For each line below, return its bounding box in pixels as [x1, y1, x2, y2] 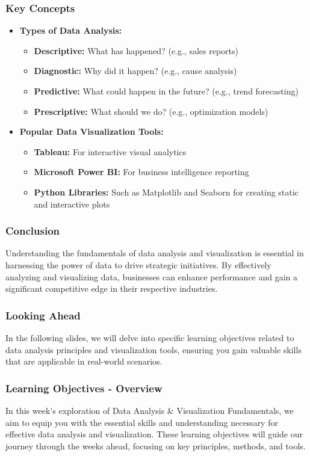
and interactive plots [34, 197, 110, 210]
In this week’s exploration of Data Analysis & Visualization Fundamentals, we [5, 404, 294, 416]
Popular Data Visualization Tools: [19, 125, 164, 138]
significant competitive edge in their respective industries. [5, 282, 218, 295]
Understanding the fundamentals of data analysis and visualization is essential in [5, 247, 304, 259]
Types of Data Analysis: [19, 24, 122, 37]
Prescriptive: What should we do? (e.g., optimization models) [34, 105, 268, 117]
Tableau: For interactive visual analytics [34, 145, 187, 158]
